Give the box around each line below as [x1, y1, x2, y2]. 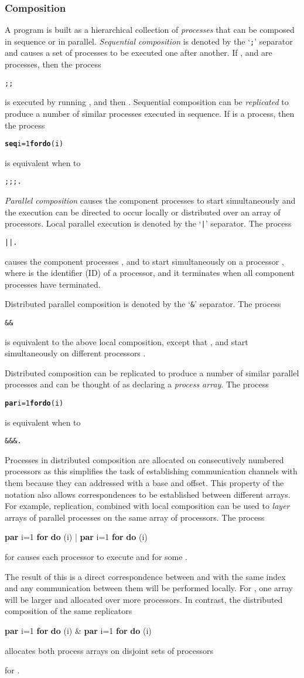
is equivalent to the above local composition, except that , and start [5, 335, 248, 348]
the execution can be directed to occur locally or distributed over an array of [5, 205, 281, 218]
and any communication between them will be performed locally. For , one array [5, 582, 293, 594]
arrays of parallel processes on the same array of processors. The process [5, 511, 265, 523]
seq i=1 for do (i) [5, 140, 64, 149]
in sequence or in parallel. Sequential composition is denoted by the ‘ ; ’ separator [5, 35, 293, 47]
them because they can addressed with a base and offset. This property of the [5, 477, 284, 489]
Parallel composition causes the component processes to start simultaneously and [5, 194, 296, 206]
